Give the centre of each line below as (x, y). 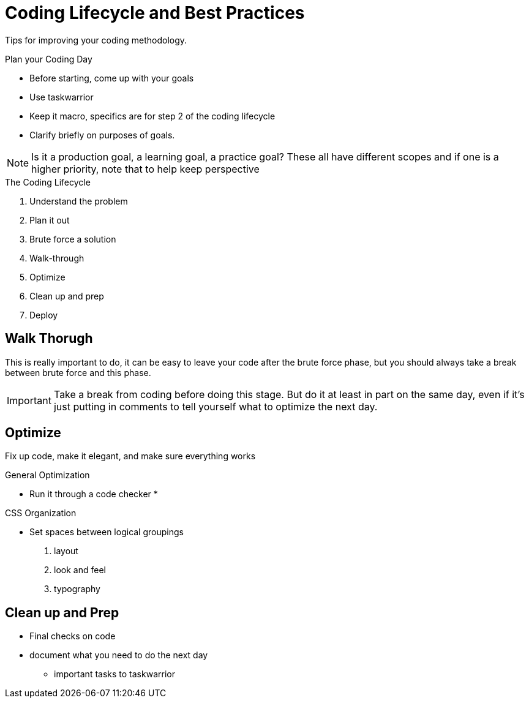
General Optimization (47, 475)
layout (66, 551)
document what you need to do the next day (119, 655)
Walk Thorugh (49, 339)
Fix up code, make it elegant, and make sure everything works (130, 456)
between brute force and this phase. (78, 372)
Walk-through (57, 258)
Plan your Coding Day (49, 59)
